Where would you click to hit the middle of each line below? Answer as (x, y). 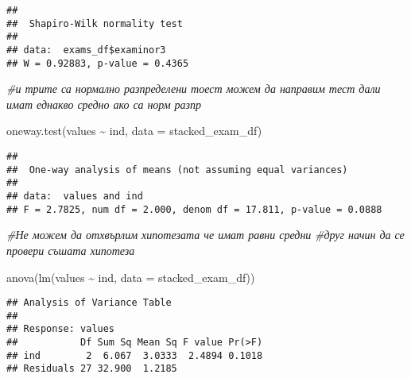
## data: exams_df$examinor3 (86, 50)
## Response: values (61, 329)
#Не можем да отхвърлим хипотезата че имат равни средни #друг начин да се (205, 235)
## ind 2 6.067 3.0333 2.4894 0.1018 (135, 355)
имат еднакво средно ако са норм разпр (104, 104)
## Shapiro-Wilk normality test (95, 23)
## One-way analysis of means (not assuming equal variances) (177, 170)
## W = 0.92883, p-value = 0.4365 (98, 63)
